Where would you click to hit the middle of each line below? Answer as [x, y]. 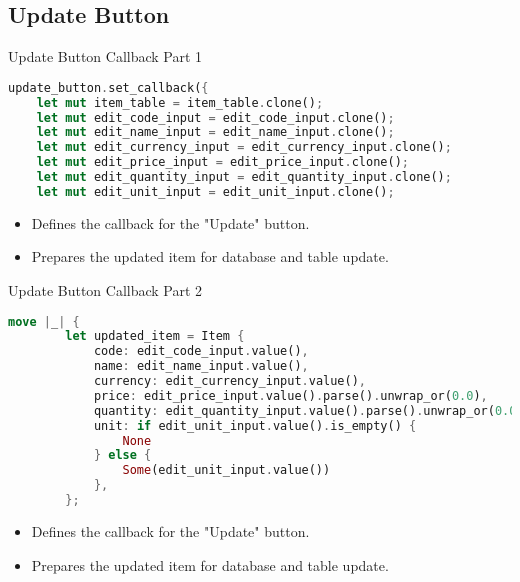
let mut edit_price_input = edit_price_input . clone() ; [222, 162]
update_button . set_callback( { [108, 87]
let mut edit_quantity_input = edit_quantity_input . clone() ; [244, 177]
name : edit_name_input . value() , [201, 366]
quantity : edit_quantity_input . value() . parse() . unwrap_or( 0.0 [305, 410]
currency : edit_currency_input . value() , [230, 381]
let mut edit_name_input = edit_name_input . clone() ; [215, 132]
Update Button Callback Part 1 [105, 56]
